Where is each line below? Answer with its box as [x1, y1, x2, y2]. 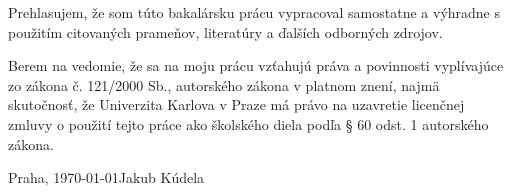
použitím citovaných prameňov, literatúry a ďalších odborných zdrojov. [8, 21, 443, 42]
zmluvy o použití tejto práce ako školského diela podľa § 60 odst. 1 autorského [8, 113, 489, 134]
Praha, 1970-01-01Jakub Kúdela [8, 167, 205, 188]
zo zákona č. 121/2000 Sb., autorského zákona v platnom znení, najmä [8, 74, 440, 95]
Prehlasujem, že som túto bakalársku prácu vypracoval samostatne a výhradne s [8, 2, 501, 22]
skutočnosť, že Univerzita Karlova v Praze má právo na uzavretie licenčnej [8, 94, 465, 115]
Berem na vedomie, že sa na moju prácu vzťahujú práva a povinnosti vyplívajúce [8, 55, 504, 76]
